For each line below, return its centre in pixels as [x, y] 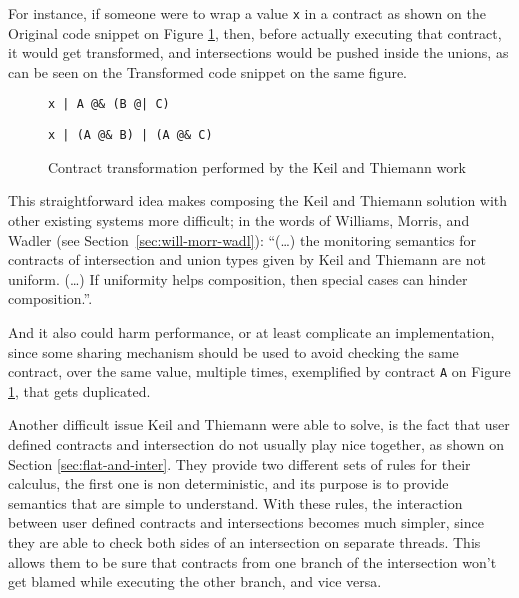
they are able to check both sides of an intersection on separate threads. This [244, 541]
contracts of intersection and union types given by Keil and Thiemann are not [247, 259]
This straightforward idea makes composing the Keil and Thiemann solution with [258, 200]
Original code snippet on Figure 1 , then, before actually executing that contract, [255, 32]
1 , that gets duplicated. [79, 390]
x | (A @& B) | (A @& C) [130, 135]
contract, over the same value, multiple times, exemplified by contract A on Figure [259, 371]
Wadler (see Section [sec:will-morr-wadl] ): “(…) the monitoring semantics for [242, 239]
